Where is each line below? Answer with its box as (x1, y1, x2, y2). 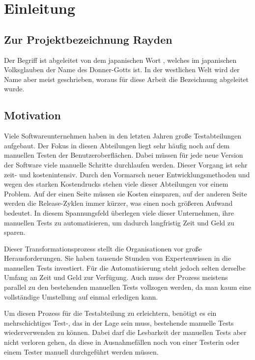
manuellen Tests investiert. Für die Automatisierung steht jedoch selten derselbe (4, 262, 246, 273)
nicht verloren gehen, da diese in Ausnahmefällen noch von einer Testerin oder (4, 337, 240, 347)
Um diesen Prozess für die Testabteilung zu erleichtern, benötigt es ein (4, 308, 217, 318)
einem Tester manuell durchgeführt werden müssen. (4, 346, 159, 357)
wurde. (4, 83, 25, 94)
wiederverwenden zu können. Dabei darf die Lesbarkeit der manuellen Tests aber (4, 327, 247, 337)
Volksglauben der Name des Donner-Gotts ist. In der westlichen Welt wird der (4, 64, 240, 75)
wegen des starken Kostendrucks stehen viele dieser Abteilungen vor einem (4, 179, 228, 189)
